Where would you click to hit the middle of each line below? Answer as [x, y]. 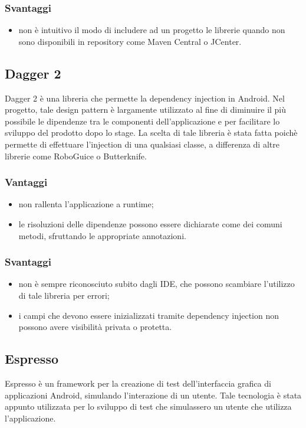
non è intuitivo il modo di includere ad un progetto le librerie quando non [152, 30]
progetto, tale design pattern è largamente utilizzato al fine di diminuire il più [146, 110]
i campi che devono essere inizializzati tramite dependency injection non [149, 315]
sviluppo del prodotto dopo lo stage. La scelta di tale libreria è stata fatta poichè [151, 133]
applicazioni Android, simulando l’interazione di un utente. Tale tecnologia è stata [153, 395]
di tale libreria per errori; [64, 295]
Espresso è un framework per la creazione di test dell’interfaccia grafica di [138, 383]
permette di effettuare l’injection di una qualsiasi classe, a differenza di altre [142, 144]
